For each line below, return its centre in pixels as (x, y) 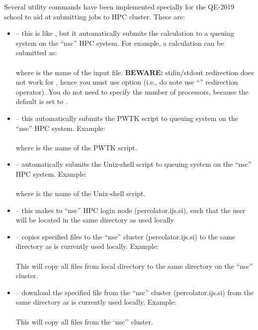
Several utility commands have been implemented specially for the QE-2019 (119, 6)
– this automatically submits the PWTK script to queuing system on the (127, 118)
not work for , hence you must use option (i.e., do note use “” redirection (127, 82)
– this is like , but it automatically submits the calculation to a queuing (125, 33)
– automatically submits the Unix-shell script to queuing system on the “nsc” (133, 164)
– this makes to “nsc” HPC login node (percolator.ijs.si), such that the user (130, 210)
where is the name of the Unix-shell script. (81, 193)
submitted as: (36, 53)
